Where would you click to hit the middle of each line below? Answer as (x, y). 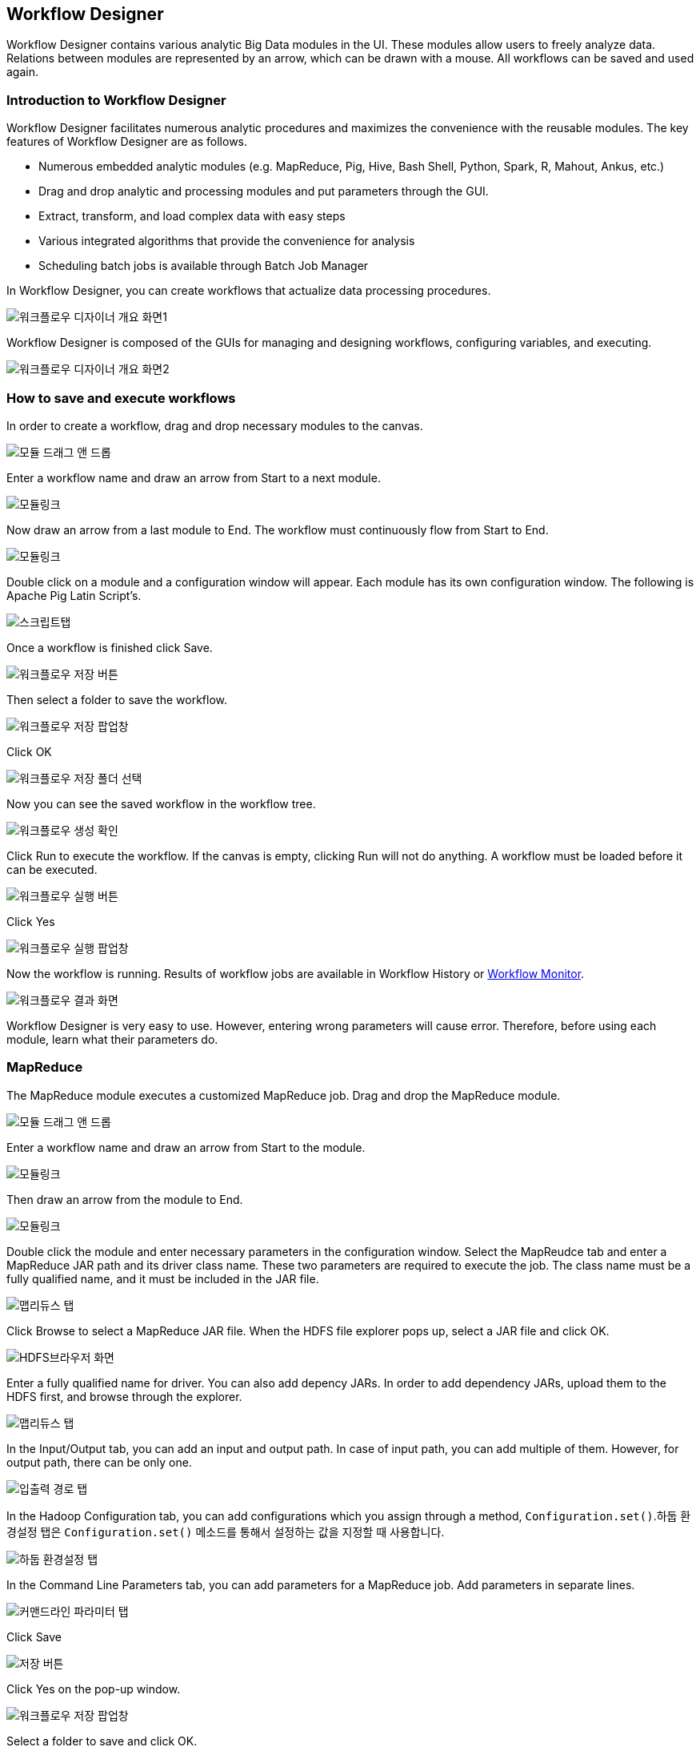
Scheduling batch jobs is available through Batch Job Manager (204, 266)
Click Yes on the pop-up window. (94, 1689)
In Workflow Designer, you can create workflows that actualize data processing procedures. (249, 291)
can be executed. (52, 869)
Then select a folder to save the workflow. (117, 699)
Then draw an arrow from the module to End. (125, 1199)
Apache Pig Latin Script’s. (74, 595)
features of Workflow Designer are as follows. (127, 142)
